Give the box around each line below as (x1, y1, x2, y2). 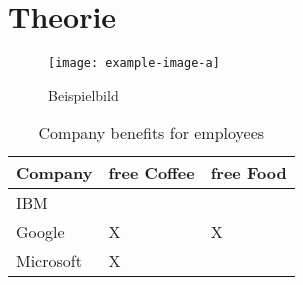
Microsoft (16, 249, 82, 273)
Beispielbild (48, 84, 119, 105)
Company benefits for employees (38, 121, 265, 145)
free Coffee (108, 161, 195, 185)
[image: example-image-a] (48, 56, 220, 71)
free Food (210, 161, 287, 185)
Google (16, 220, 65, 244)
